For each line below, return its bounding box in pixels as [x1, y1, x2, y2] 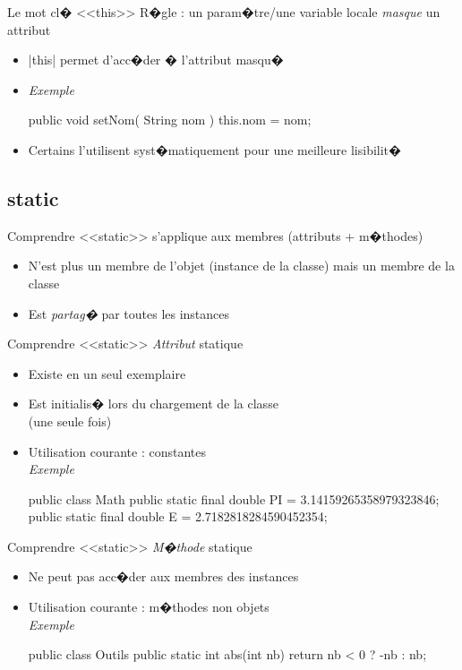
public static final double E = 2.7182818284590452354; [28, 507, 328, 526]
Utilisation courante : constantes [28, 442, 207, 460]
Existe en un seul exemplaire [28, 364, 186, 382]
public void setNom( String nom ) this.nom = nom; [28, 110, 312, 129]
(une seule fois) [28, 411, 112, 430]
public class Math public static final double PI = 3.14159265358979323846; [28, 489, 440, 508]
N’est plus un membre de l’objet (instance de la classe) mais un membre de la [28, 256, 455, 275]
